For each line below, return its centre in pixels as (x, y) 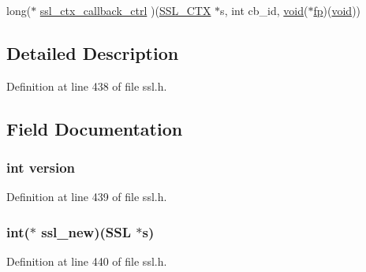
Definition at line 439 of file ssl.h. (87, 197)
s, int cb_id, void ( (264, 10)
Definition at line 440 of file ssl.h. (87, 261)
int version (41, 168)
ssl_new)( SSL (86, 231)
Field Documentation (95, 128)
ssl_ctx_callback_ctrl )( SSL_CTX (125, 10)
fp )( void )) (337, 10)
